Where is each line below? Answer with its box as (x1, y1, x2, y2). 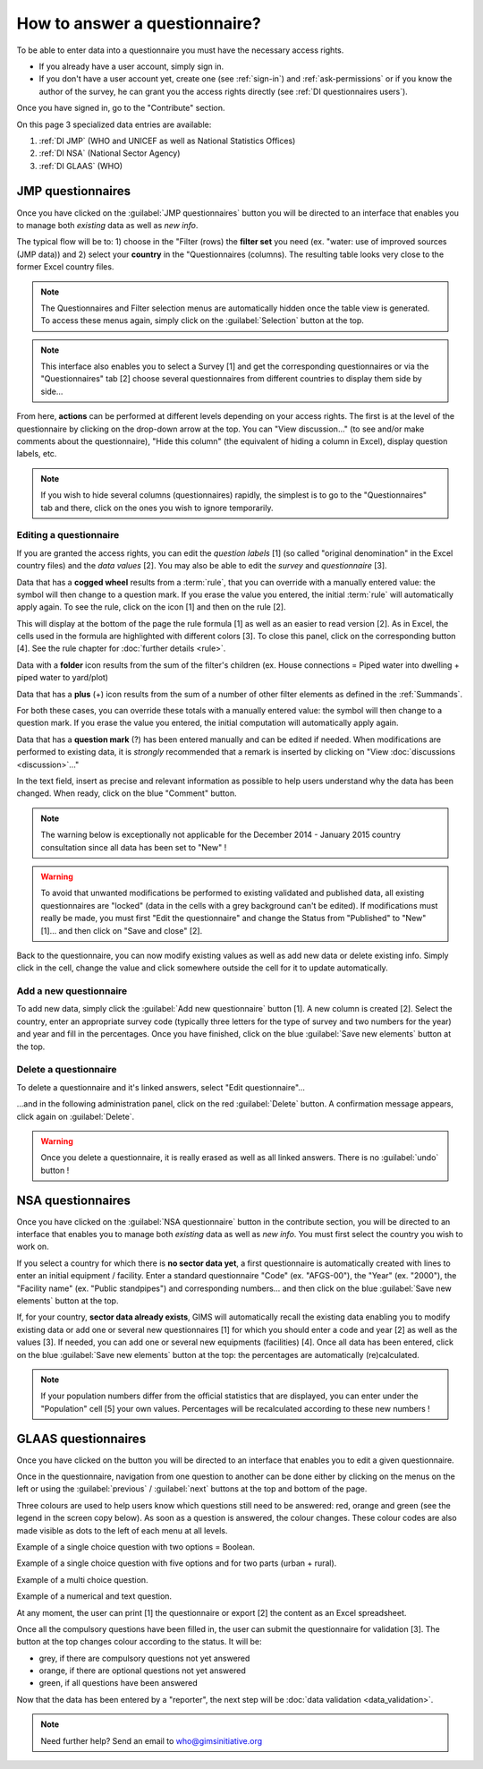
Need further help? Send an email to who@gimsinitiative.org (40, 1735, 263, 1746)
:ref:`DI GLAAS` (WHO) (38, 160, 123, 171)
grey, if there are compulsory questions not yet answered (38, 1653, 250, 1663)
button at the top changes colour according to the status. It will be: (16, 1637, 263, 1647)
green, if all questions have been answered (38, 1678, 199, 1688)
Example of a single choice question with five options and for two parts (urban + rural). (16, 1558, 337, 1568)
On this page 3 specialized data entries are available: (16, 119, 212, 130)
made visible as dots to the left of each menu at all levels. (16, 1525, 228, 1535)
